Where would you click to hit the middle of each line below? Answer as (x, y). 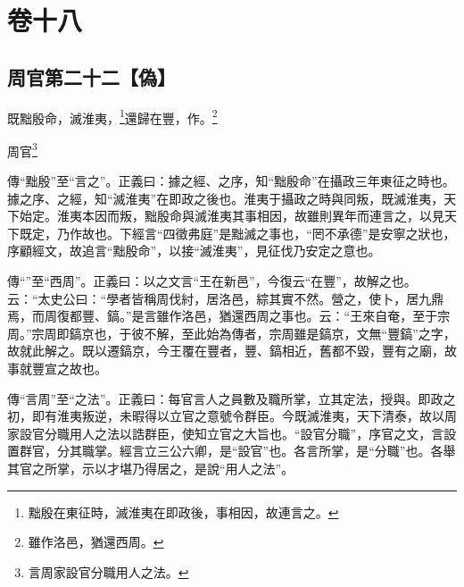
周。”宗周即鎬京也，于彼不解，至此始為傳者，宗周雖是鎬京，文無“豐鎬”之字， (232, 333)
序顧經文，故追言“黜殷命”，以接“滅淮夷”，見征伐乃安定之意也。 (194, 251)
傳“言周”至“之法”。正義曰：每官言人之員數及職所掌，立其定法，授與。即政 (225, 398)
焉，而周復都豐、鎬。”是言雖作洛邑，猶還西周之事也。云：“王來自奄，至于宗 (229, 316)
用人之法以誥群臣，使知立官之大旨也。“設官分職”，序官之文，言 (257, 433)
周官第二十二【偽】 (91, 76)
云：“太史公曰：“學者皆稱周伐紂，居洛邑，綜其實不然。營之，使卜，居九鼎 (226, 298)
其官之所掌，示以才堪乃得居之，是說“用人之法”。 (151, 468)
